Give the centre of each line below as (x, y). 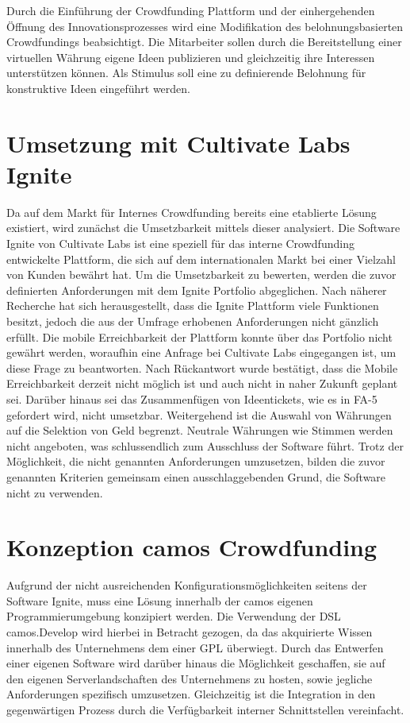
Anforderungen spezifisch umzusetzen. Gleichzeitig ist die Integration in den (191, 694)
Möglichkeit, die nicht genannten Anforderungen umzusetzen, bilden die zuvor (196, 461)
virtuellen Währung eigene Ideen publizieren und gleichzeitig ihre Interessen (191, 57)
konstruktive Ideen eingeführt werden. (98, 88)
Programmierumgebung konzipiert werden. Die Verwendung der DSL (174, 616)
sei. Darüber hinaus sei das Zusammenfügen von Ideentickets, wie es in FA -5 (192, 399)
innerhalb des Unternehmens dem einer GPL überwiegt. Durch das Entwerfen (195, 647)
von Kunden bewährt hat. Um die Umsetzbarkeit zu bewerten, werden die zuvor (201, 275)
